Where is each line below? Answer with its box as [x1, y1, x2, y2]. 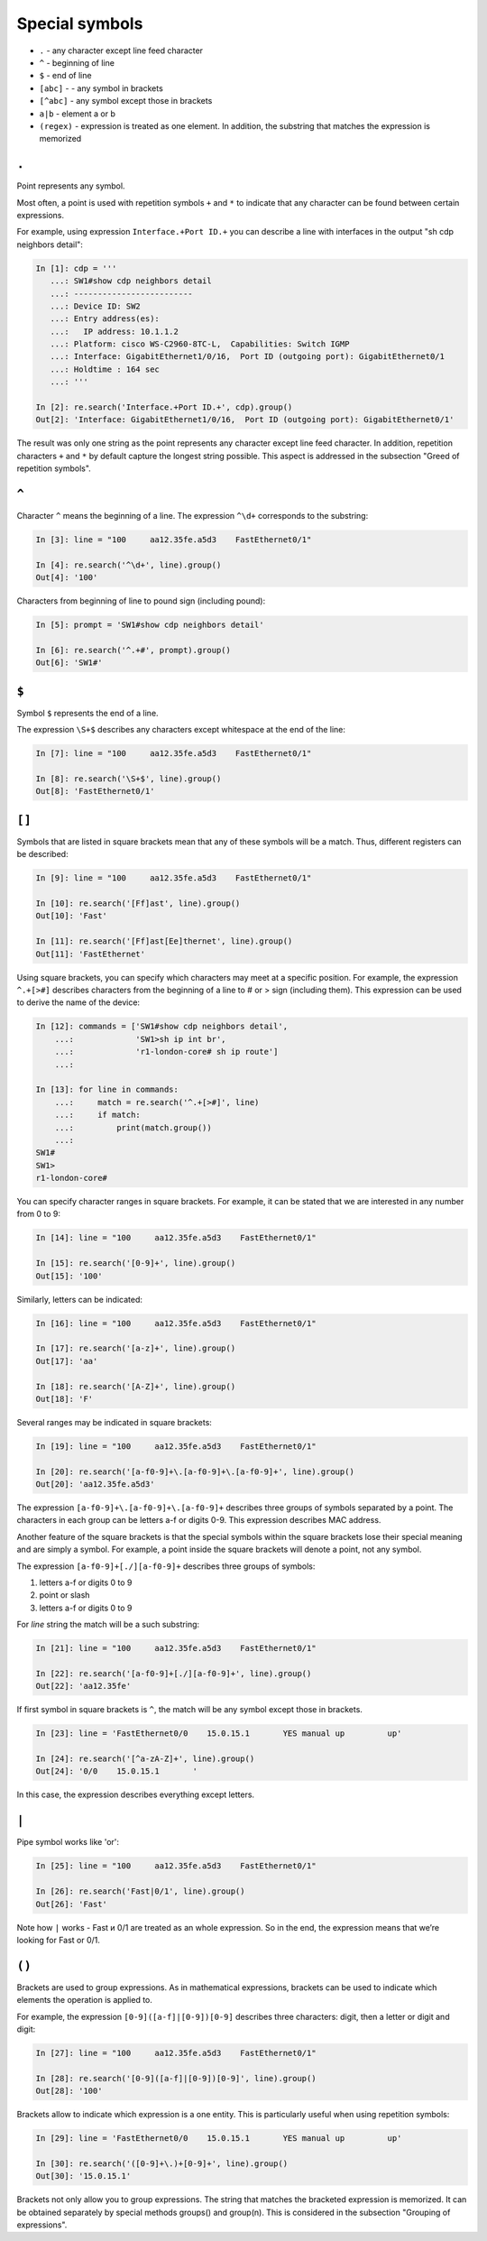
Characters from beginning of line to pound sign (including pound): [16, 595, 266, 606]
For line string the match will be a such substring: [16, 1619, 200, 1630]
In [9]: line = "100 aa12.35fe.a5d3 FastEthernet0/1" [35, 873, 312, 883]
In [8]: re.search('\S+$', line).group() [35, 774, 222, 784]
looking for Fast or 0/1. [16, 1934, 101, 1945]
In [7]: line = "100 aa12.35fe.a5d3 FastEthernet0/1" [35, 749, 312, 759]
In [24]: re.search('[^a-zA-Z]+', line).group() [35, 1754, 255, 1764]
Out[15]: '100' [35, 1270, 103, 1281]
